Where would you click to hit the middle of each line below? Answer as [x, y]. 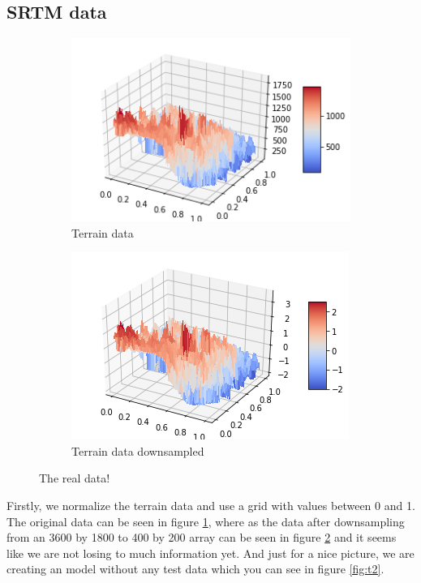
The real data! [75, 478]
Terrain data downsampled [138, 450]
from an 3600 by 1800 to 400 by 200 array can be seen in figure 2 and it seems [202, 537]
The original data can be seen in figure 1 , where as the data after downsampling [206, 521]
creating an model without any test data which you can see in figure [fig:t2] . [195, 569]
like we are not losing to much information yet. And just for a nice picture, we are [210, 553]
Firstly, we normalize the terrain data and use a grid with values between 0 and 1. [211, 505]
